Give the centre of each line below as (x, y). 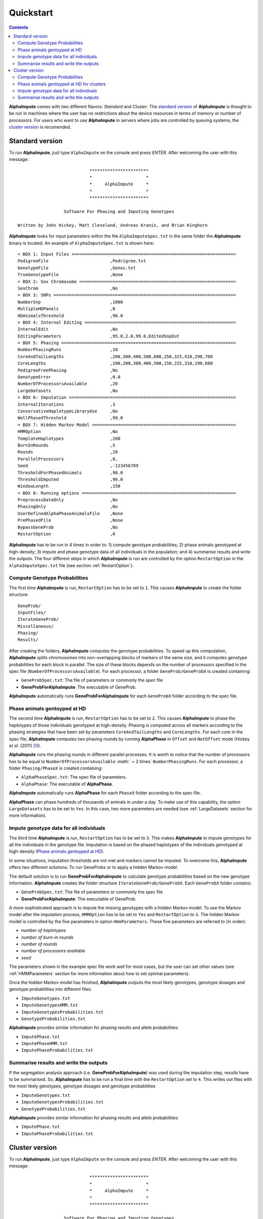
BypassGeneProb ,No (68, 527)
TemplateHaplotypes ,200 (69, 438)
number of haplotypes (44, 930)
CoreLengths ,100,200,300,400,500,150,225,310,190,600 (115, 364)
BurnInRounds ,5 (66, 445)
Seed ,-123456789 (78, 466)
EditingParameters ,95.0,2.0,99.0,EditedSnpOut (99, 336)
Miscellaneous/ (36, 626)
